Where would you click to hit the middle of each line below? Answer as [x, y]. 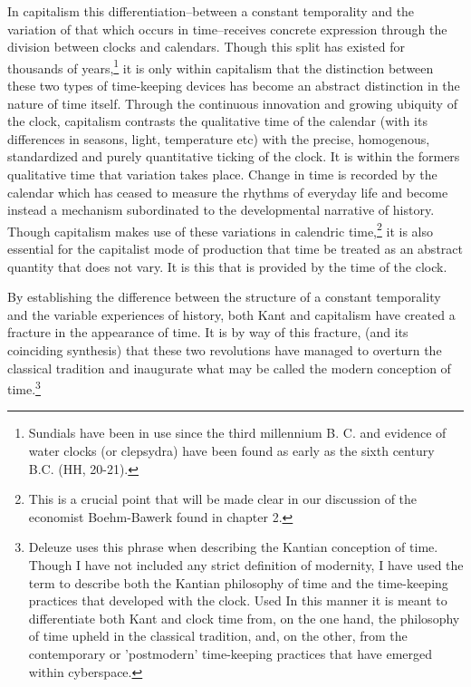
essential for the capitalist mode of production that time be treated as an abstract [235, 249]
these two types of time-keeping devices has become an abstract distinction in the [234, 86]
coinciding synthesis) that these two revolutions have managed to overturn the [225, 350]
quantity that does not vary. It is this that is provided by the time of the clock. [227, 266]
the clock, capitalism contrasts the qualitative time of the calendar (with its [217, 121]
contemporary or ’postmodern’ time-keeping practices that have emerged [231, 653]
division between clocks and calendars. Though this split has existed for [206, 47]
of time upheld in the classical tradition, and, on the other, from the [218, 636]
